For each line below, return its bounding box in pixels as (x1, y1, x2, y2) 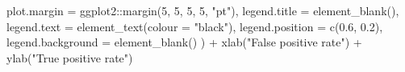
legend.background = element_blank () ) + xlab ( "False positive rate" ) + (6, 34, 362, 50)
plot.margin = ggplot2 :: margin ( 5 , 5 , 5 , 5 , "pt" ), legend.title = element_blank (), (6, 2, 399, 18)
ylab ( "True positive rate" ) (6, 49, 133, 66)
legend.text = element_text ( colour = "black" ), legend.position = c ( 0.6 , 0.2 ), (6, 18, 383, 34)
